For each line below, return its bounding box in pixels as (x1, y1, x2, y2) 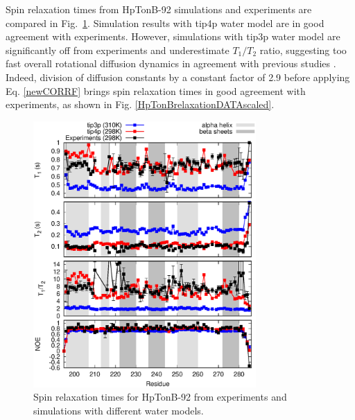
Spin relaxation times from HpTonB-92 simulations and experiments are (6, 2, 312, 16)
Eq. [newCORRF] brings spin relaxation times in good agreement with (6, 83, 306, 98)
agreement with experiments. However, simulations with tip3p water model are (6, 29, 340, 44)
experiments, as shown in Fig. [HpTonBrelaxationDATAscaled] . (6, 97, 275, 112)
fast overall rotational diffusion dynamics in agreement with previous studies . (6, 56, 336, 71)
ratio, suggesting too (259, 42, 347, 57)
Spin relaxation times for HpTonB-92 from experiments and (33, 390, 287, 404)
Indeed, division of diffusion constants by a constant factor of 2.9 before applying (6, 69, 350, 84)
